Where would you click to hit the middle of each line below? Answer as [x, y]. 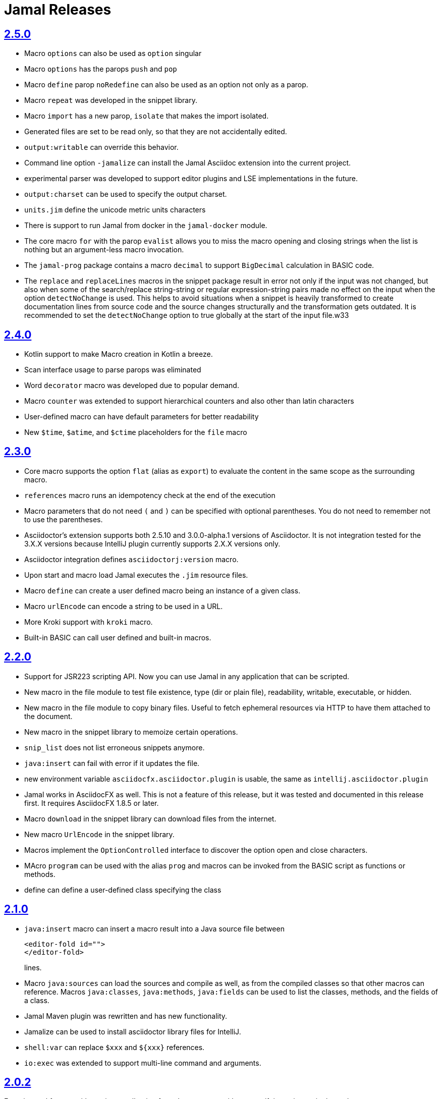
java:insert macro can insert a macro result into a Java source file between [154, 928]
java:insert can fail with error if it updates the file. [112, 763]
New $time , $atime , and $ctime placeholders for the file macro [136, 432]
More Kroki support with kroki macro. [89, 622]
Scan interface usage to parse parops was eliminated [113, 370]
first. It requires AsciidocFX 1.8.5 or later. [92, 803]
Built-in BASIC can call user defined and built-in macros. [118, 637]
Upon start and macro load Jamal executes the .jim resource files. [136, 575]
